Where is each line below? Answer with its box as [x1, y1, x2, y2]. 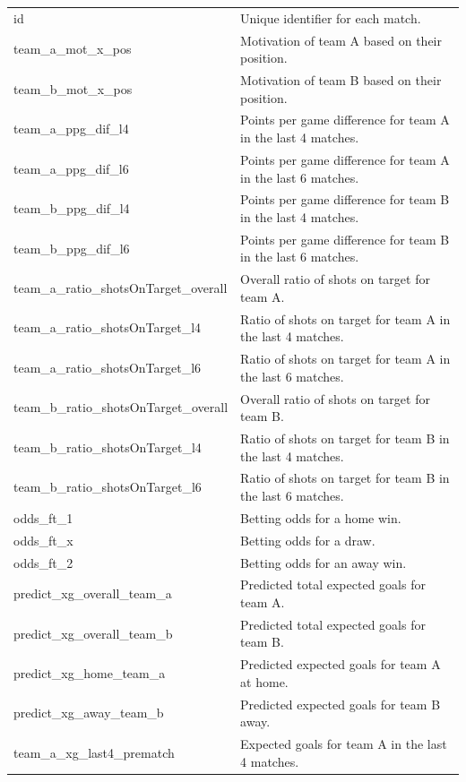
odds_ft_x [13, 530, 73, 549]
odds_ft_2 [13, 553, 73, 571]
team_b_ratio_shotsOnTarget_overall [13, 398, 229, 417]
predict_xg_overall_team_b [13, 623, 173, 642]
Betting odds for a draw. [240, 530, 375, 549]
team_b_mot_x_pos [13, 79, 133, 98]
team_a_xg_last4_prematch [13, 743, 175, 761]
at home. [240, 672, 289, 691]
